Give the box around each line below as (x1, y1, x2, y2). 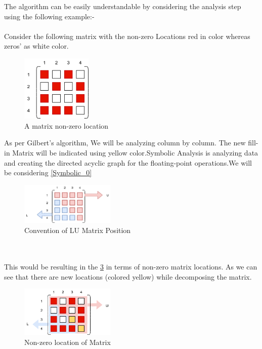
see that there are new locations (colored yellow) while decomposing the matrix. (4, 271, 252, 282)
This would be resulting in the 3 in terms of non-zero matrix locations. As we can (4, 261, 257, 272)
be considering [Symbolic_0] (4, 167, 92, 178)
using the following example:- (4, 11, 95, 21)
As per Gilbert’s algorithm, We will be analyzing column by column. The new (4, 137, 246, 148)
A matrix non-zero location (24, 120, 109, 131)
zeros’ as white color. (4, 41, 69, 51)
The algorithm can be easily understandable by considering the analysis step (4, 1, 241, 11)
